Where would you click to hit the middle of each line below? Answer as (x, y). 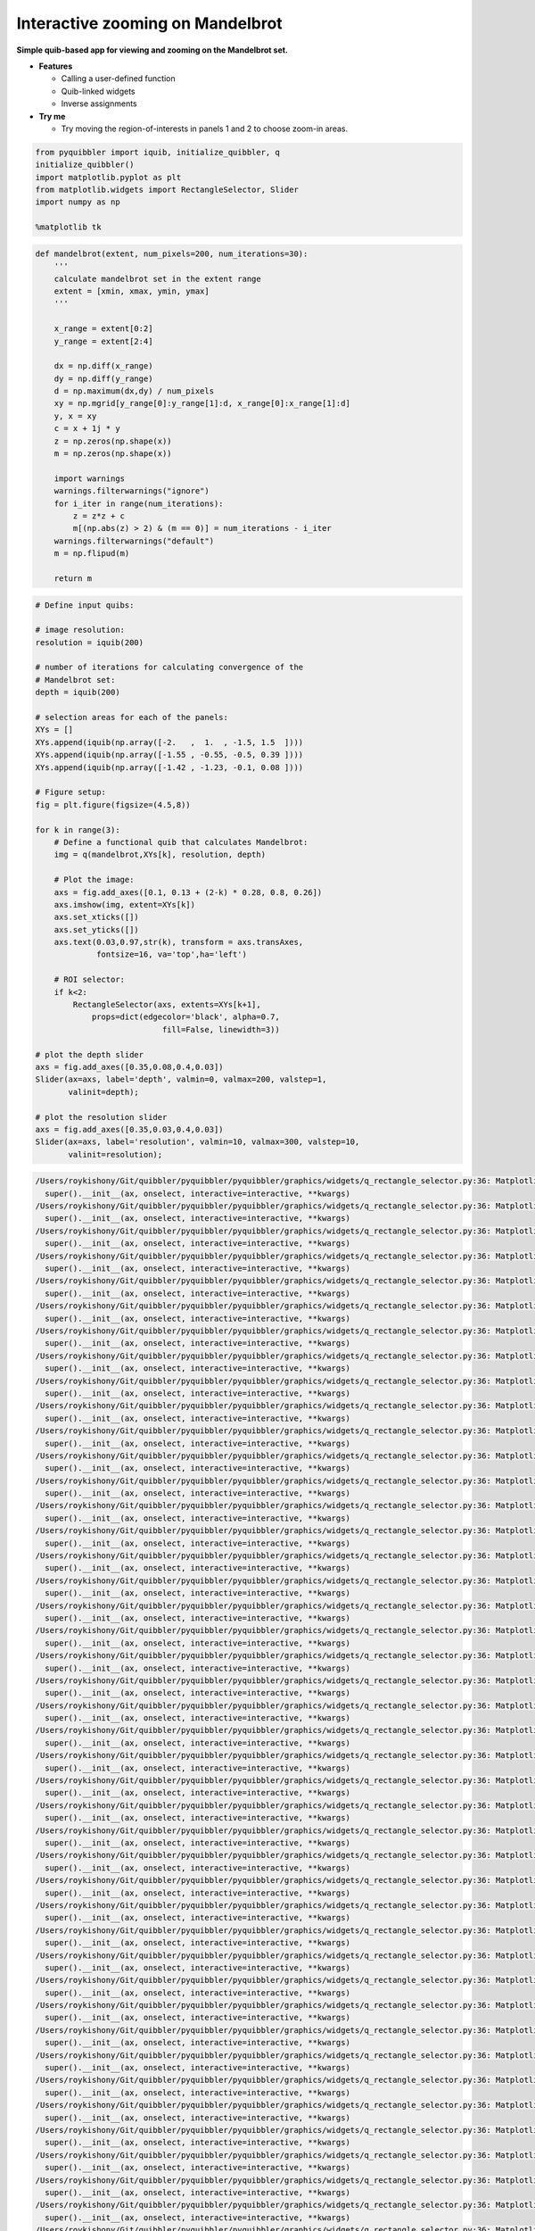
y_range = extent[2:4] (103, 341)
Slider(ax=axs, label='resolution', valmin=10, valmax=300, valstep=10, (198, 1142)
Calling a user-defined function (118, 79)
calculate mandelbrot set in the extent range (158, 278)
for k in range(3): (78, 829)
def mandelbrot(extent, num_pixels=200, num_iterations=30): (172, 253)
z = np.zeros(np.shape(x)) (113, 441)
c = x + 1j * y (87, 429)
